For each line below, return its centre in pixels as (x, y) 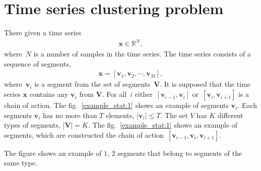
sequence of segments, (38, 63)
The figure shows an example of (53, 153)
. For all (114, 94)
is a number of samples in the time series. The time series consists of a (142, 54)
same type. (21, 163)
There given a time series (43, 33)
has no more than (70, 115)
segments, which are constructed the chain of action (84, 134)
